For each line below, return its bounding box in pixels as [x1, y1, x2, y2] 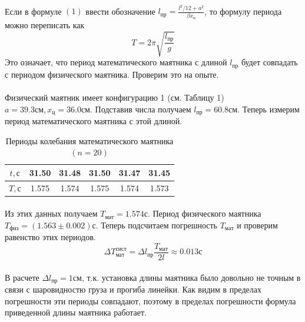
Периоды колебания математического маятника [5, 134, 174, 147]
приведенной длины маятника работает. [5, 306, 147, 318]
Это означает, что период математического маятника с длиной [5, 56, 227, 68]
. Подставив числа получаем [89, 102, 191, 115]
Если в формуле [5, 5, 62, 17]
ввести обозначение [85, 5, 155, 17]
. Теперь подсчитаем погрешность [95, 218, 217, 231]
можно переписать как [5, 19, 85, 31]
